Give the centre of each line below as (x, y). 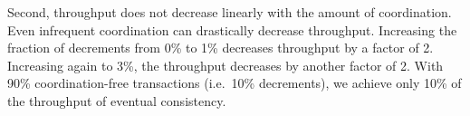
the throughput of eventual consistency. (117, 100)
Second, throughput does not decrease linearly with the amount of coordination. (230, 12)
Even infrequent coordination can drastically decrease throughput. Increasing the (232, 29)
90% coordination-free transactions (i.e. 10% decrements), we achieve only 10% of (235, 83)
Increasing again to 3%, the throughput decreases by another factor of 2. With (225, 65)
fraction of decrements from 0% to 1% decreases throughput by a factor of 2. (221, 48)
